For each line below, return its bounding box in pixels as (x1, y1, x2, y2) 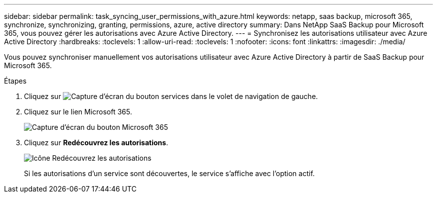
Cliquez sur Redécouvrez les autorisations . (24, 138, 168, 147)
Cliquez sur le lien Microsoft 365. (24, 107, 132, 116)
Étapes (4, 77, 27, 85)
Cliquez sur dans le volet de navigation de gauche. (24, 92, 318, 100)
